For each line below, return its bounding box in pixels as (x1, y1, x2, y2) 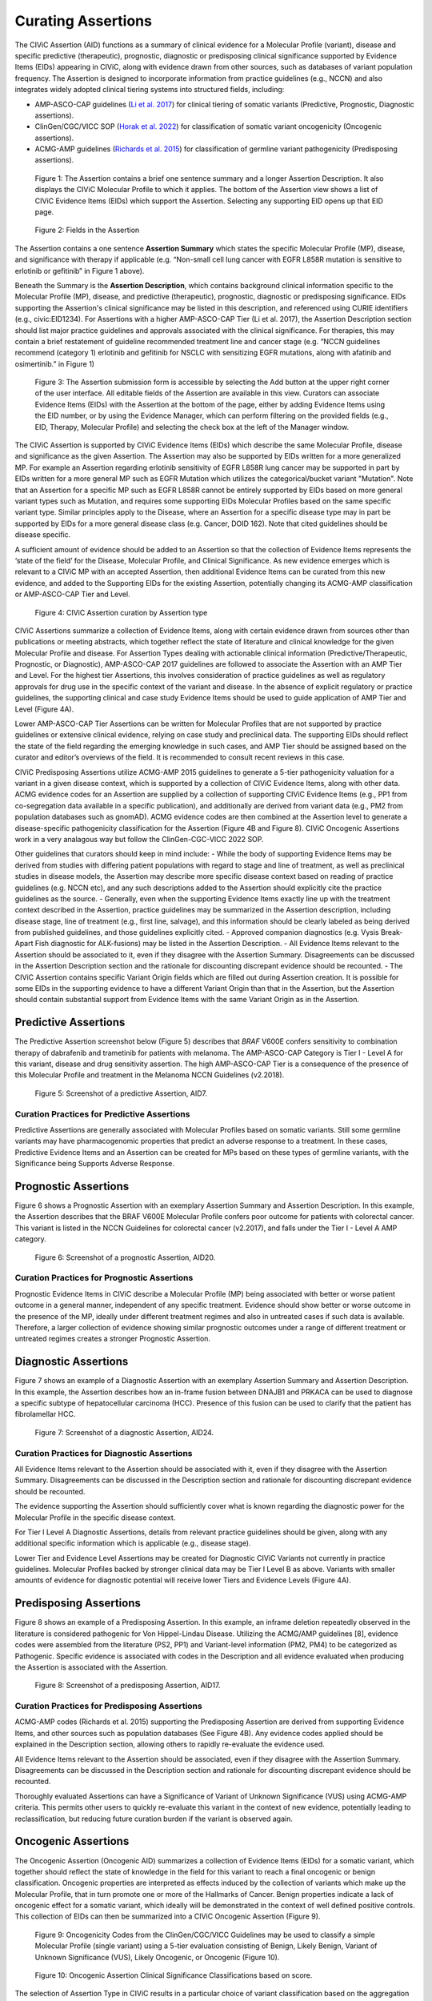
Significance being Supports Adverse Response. (14, 1159, 175, 1169)
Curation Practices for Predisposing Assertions (14, 1701, 203, 1712)
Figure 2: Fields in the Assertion (34, 225, 140, 235)
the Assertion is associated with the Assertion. (14, 1662, 168, 1672)
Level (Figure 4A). (14, 704, 74, 714)
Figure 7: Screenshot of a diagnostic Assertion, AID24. (34, 1427, 214, 1437)
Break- (380, 928, 403, 937)
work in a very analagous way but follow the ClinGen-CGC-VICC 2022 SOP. (14, 834, 264, 844)
